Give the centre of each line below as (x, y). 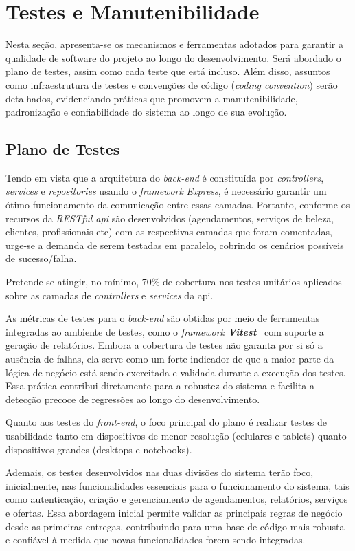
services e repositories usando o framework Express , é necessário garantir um (166, 191)
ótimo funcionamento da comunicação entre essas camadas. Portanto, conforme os (178, 205)
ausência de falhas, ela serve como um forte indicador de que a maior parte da (170, 359)
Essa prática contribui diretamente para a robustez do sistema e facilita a (160, 386)
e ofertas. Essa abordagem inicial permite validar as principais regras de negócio (174, 512)
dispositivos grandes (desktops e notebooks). (99, 449)
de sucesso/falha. (41, 258)
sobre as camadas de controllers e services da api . (110, 295)
